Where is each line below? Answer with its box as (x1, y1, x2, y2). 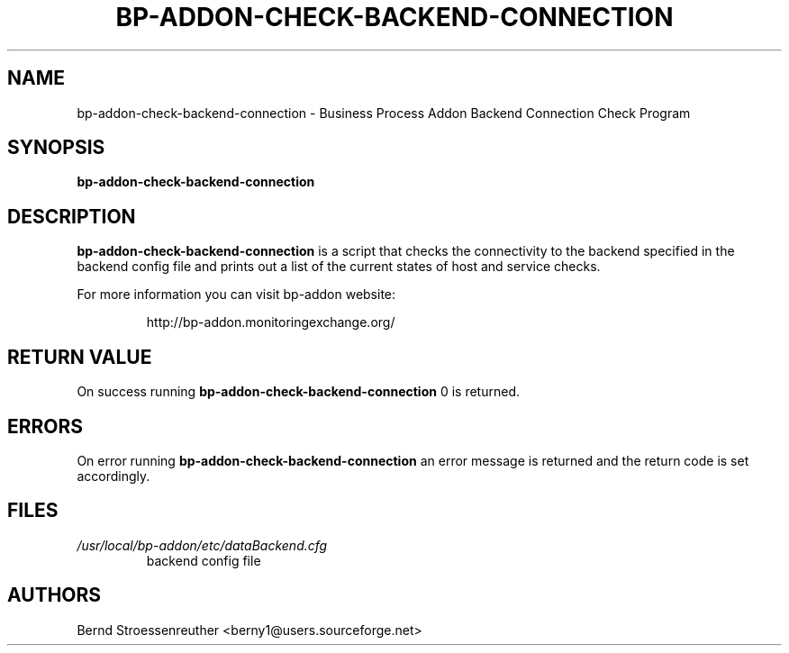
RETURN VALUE (7, 345, 152, 368)
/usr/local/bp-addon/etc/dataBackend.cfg (77, 537, 328, 553)
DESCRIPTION (7, 204, 136, 228)
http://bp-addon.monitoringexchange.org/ (146, 314, 395, 331)
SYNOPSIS (7, 136, 105, 159)
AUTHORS (7, 584, 102, 607)
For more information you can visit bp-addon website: (77, 286, 396, 303)
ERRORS (7, 414, 84, 438)
